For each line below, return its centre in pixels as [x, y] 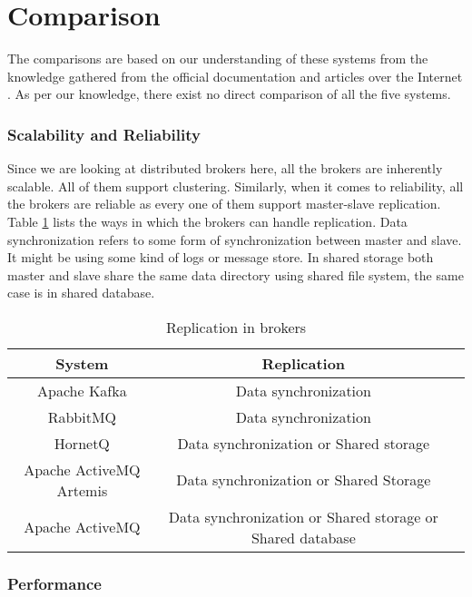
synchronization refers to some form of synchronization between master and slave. [235, 239]
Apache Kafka [82, 390]
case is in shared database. [81, 293]
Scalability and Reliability [104, 134]
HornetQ [82, 443]
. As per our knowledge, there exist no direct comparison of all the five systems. [229, 94]
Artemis [82, 490]
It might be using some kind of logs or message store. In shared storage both [221, 257]
